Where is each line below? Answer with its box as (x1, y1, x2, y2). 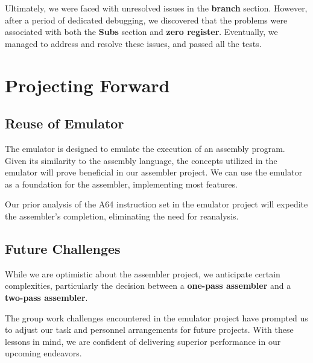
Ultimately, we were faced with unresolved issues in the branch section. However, (5, 2, 308, 14)
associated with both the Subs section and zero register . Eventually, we (5, 25, 278, 38)
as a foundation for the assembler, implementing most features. (5, 177, 238, 190)
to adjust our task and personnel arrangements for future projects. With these (5, 323, 294, 336)
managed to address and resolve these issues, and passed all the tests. (5, 37, 262, 49)
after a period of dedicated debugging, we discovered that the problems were (5, 13, 288, 26)
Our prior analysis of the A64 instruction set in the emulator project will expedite (5, 198, 308, 210)
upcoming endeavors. (5, 347, 82, 359)
